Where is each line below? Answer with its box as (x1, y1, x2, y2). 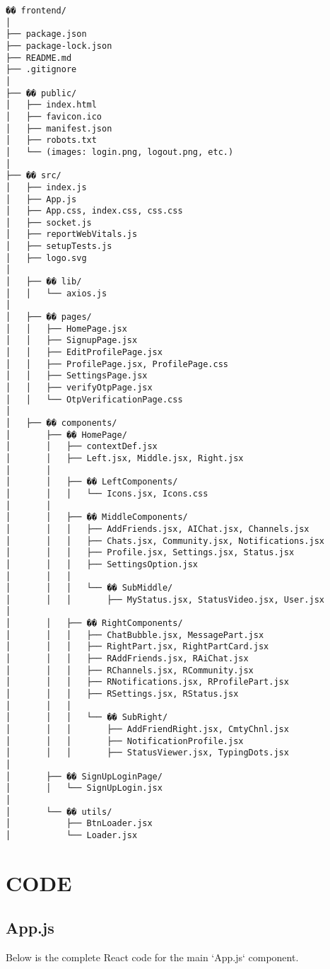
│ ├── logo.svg (6, 253, 87, 263)
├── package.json (6, 29, 87, 40)
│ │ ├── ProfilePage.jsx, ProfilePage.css (6, 359, 228, 369)
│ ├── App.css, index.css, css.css (6, 206, 183, 216)
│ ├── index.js (6, 182, 87, 192)
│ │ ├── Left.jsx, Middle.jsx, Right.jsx (6, 453, 244, 463)
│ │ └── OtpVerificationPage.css (6, 394, 183, 405)
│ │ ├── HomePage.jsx (6, 323, 127, 334)
